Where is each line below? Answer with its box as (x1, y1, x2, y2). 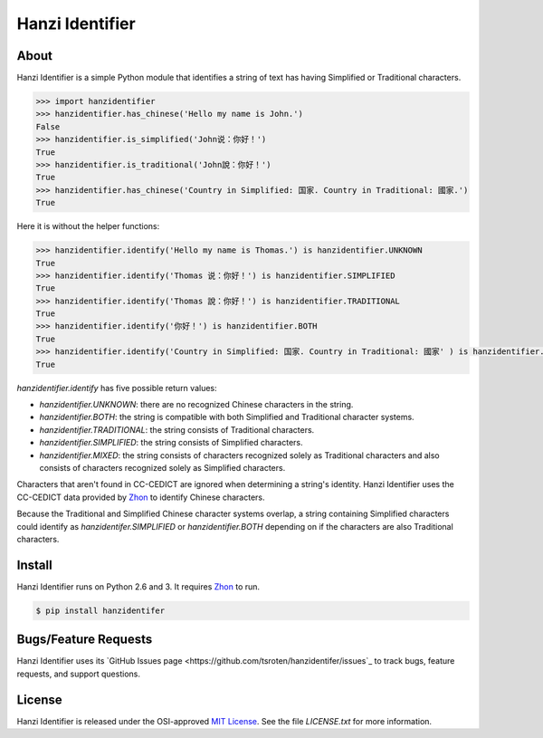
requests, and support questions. (16, 668, 140, 679)
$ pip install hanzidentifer (35, 605, 166, 616)
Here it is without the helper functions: (16, 221, 160, 232)
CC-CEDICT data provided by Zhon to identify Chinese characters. (16, 492, 266, 503)
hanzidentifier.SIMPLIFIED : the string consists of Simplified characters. (39, 437, 303, 448)
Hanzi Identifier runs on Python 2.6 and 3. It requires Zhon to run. (16, 580, 261, 592)
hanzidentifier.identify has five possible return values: (16, 382, 217, 393)
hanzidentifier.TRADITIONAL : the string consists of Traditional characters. (39, 424, 315, 435)
